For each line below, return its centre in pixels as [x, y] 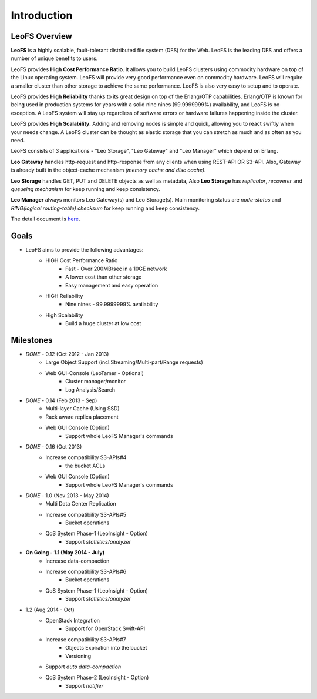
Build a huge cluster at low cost [103, 323]
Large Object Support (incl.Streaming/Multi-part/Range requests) [124, 362]
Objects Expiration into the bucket [106, 648]
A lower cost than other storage [104, 277]
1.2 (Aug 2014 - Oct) [50, 610]
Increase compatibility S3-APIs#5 [86, 514]
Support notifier [85, 685]
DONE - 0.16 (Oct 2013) [54, 446]
